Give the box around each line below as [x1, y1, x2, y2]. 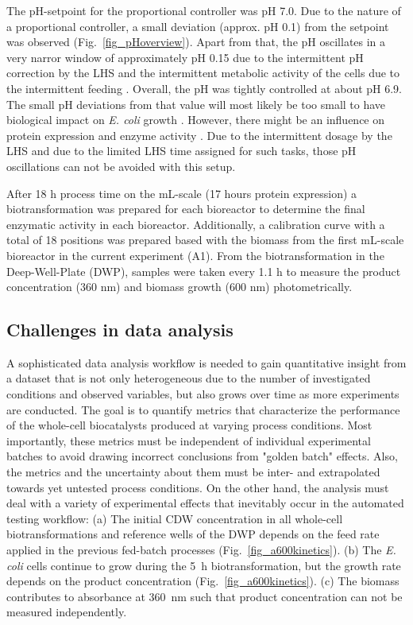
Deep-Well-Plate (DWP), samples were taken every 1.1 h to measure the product [6, 262, 401, 279]
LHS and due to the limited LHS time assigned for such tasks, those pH [6, 142, 357, 159]
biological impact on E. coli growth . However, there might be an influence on [6, 111, 385, 128]
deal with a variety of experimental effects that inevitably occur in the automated [6, 495, 404, 511]
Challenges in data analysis [6, 317, 234, 342]
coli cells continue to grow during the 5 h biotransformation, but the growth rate [6, 557, 401, 573]
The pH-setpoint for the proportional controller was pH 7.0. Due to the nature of [6, 2, 401, 18]
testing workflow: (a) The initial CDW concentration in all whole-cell [6, 510, 343, 526]
